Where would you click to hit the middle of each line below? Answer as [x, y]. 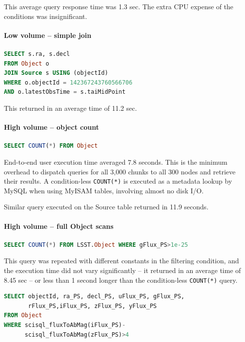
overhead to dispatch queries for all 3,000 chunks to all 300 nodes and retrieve [120, 171]
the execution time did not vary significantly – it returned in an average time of [122, 270]
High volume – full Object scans [59, 226]
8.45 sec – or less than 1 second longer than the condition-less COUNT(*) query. [121, 280]
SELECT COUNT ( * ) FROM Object [51, 146]
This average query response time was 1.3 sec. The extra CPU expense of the [119, 6]
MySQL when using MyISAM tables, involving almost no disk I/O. [104, 190]
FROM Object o [27, 63]
